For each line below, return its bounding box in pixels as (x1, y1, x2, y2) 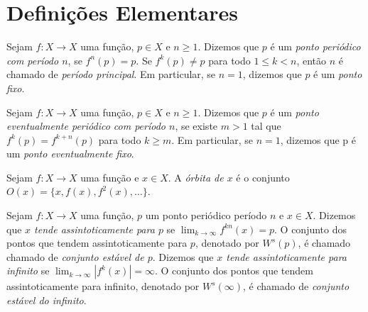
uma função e (80, 169, 139, 184)
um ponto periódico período (145, 208, 267, 223)
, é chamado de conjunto (243, 279, 350, 294)
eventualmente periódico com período (6, 118, 166, 133)
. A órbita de (168, 169, 224, 184)
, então (296, 52, 327, 67)
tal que (251, 118, 281, 133)
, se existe (175, 118, 218, 133)
